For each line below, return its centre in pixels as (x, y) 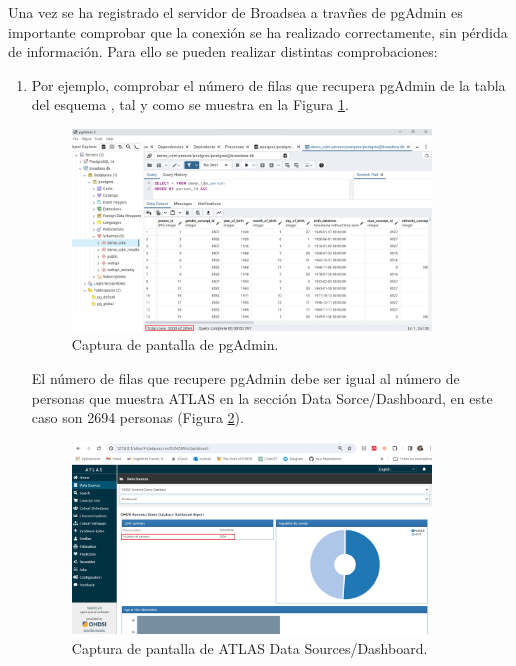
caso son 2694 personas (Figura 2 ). (137, 417)
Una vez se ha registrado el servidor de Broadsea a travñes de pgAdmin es (235, 12)
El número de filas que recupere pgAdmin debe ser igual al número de (245, 378)
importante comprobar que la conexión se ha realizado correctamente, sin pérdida (258, 31)
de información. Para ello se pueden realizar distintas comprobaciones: (223, 51)
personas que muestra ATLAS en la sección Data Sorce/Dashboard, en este (262, 397)
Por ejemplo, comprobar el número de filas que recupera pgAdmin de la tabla (268, 84)
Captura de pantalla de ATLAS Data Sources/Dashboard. (249, 647)
